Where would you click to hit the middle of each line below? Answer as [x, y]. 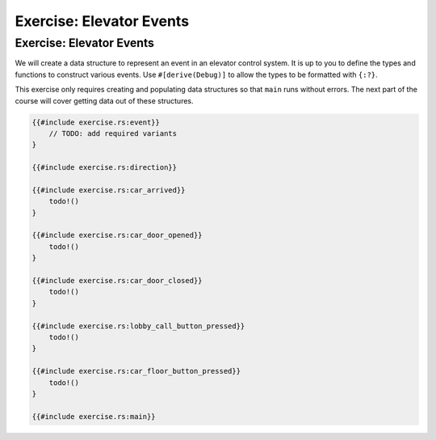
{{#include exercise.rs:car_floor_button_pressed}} [136, 371]
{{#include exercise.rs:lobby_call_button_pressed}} [138, 326]
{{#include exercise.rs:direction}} [105, 167]
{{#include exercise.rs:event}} [96, 122]
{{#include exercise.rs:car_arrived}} [109, 190]
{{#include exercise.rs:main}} [94, 416]
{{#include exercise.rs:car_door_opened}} [117, 235]
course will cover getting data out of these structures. [104, 100]
